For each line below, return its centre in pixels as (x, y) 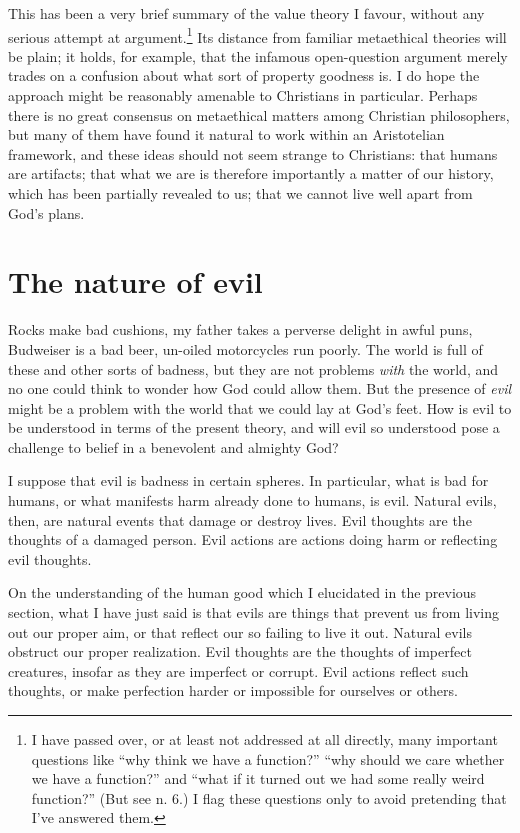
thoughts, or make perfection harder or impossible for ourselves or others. (233, 690)
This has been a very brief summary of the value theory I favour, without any (246, 13)
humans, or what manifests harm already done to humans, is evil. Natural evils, (252, 500)
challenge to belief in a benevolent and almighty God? (173, 446)
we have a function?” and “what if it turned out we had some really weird (258, 778)
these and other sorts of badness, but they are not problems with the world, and (253, 368)
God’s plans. (46, 212)
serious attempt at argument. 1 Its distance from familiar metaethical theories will (257, 35)
